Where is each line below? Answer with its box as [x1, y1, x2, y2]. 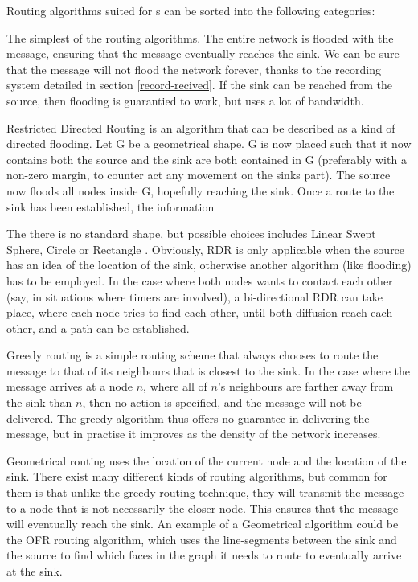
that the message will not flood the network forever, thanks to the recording [6, 60, 381, 77]
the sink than [6, 394, 72, 411]
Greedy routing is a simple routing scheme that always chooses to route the [6, 346, 379, 363]
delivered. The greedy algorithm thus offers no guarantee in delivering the [6, 409, 370, 426]
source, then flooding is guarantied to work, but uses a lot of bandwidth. [6, 92, 364, 109]
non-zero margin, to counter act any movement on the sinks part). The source [6, 166, 391, 183]
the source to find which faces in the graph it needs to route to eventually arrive [6, 547, 402, 564]
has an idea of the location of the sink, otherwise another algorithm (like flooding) [6, 256, 412, 273]
